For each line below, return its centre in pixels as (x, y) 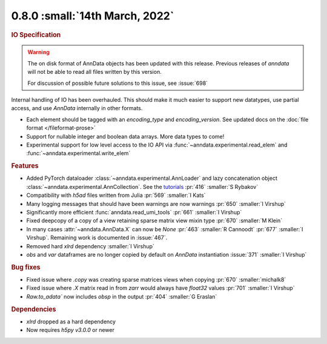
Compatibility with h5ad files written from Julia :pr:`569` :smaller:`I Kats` (116, 195)
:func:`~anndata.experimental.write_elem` (78, 153)
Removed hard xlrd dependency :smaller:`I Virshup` (90, 246)
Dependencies (34, 309)
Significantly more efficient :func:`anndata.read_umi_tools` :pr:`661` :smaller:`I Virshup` (134, 212)
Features (25, 166)
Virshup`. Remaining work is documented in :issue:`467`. (97, 238)
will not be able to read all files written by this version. (94, 72)
